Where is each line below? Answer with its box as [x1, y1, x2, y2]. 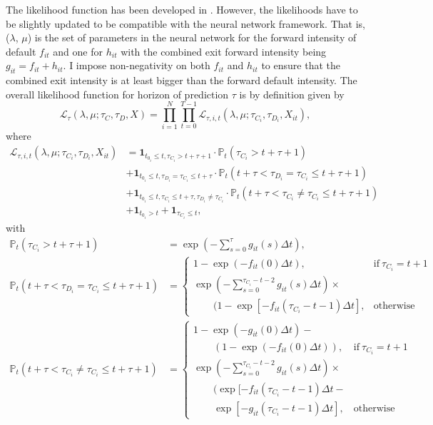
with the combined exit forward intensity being [121, 43, 327, 58]
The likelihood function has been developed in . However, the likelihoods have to [6, 2, 358, 16]
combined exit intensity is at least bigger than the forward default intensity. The [6, 73, 357, 88]
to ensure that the [261, 58, 340, 73]
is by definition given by [239, 86, 345, 101]
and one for [53, 43, 103, 58]
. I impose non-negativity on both [63, 58, 210, 73]
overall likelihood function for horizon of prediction [6, 86, 229, 101]
